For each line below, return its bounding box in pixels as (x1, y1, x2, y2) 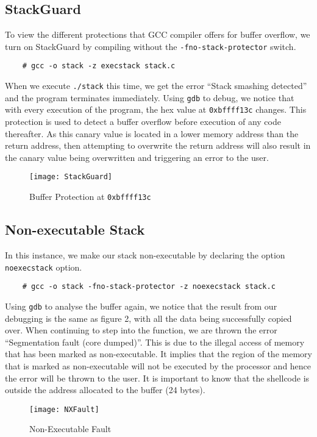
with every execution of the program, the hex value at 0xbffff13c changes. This (5, 103, 307, 116)
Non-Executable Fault (29, 422, 112, 435)
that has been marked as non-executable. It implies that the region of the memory (5, 347, 312, 360)
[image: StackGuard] (29, 172, 113, 182)
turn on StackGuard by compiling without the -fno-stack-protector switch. (5, 40, 296, 52)
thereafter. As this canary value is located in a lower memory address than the (5, 127, 299, 140)
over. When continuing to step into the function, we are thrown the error (5, 324, 277, 336)
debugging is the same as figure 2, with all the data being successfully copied (5, 311, 292, 324)
